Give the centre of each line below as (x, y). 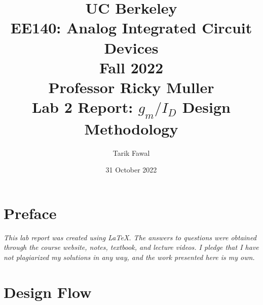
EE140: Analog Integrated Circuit (131, 28)
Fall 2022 (131, 67)
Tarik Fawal (131, 152)
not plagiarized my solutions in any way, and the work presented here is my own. (129, 257)
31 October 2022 (131, 170)
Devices (131, 47)
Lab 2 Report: (83, 107)
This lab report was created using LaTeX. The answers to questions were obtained (130, 237)
